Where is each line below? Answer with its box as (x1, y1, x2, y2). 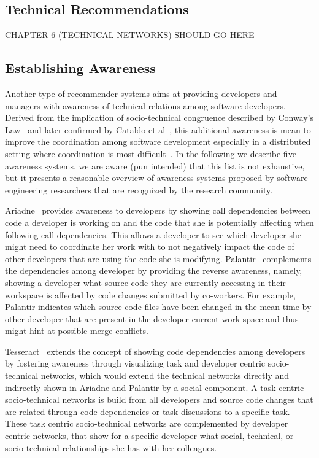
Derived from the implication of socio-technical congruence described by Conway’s (5, 111, 314, 124)
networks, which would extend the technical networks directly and (40, 369, 290, 382)
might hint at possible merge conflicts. (5, 324, 148, 337)
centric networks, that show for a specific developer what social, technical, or (5, 429, 294, 442)
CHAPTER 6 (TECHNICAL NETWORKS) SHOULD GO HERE (5, 28, 255, 41)
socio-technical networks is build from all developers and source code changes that (5, 393, 313, 406)
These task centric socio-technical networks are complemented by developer (5, 417, 288, 430)
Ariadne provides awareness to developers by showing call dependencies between (5, 204, 310, 217)
